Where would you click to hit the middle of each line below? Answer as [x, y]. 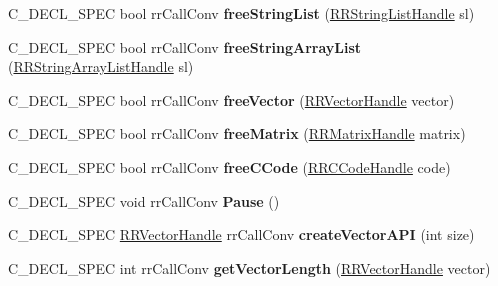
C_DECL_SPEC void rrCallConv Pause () [144, 200]
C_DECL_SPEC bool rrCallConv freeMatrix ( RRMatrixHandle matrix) [237, 133]
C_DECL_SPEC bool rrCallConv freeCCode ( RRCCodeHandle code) [229, 166]
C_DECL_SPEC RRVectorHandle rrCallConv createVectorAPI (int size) [241, 234]
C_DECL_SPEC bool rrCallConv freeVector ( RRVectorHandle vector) [231, 99]
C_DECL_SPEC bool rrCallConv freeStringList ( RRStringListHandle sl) [241, 13]
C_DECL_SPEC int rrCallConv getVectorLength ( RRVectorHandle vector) [249, 267]
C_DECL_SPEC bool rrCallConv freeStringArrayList [185, 46]
